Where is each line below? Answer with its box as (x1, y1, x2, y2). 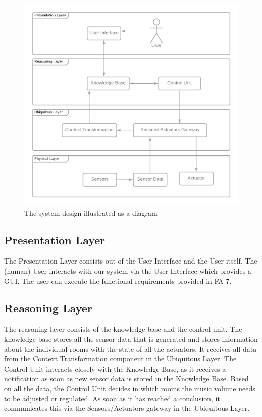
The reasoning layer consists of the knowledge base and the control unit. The (4, 324, 242, 334)
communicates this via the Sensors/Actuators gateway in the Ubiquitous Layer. (4, 403, 250, 413)
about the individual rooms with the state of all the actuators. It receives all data (4, 343, 257, 354)
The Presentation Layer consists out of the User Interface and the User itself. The (4, 255, 257, 266)
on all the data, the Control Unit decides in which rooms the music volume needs (4, 383, 255, 393)
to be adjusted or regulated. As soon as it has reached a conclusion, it (4, 393, 220, 403)
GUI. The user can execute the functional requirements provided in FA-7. (4, 275, 232, 286)
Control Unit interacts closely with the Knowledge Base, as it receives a (4, 363, 226, 374)
